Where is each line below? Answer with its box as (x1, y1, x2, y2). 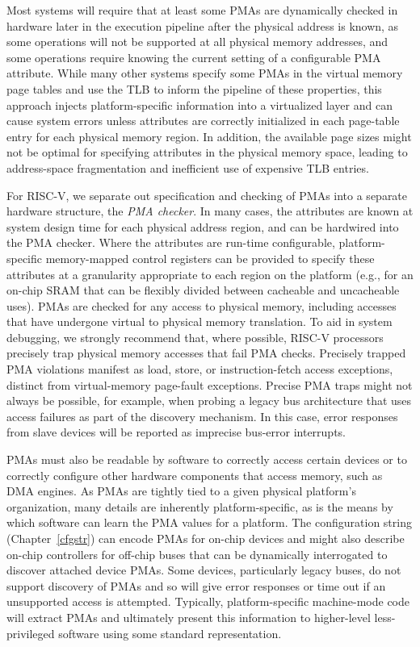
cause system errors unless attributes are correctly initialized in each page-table (6, 112, 400, 129)
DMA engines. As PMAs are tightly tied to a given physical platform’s (6, 482, 356, 499)
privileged (6, 624, 55, 641)
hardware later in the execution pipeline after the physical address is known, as (6, 17, 399, 34)
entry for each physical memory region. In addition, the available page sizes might (6, 127, 412, 144)
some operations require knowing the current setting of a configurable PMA (6, 48, 381, 65)
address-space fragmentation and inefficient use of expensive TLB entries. (6, 159, 369, 176)
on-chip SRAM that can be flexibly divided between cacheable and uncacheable (6, 282, 400, 298)
